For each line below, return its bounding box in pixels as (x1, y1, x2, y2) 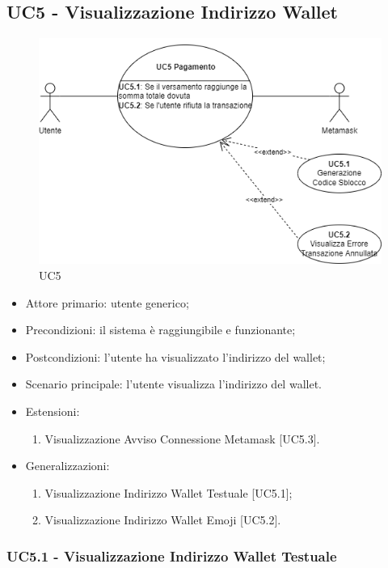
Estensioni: (25, 402, 80, 419)
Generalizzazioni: (25, 457, 110, 474)
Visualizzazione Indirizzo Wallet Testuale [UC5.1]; (44, 484, 293, 501)
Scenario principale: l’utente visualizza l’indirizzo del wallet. (25, 375, 322, 392)
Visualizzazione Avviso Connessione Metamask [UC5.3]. (44, 430, 320, 447)
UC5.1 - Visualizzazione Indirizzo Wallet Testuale (6, 545, 337, 566)
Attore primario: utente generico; (25, 294, 189, 311)
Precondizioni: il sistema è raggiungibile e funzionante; (25, 321, 296, 338)
